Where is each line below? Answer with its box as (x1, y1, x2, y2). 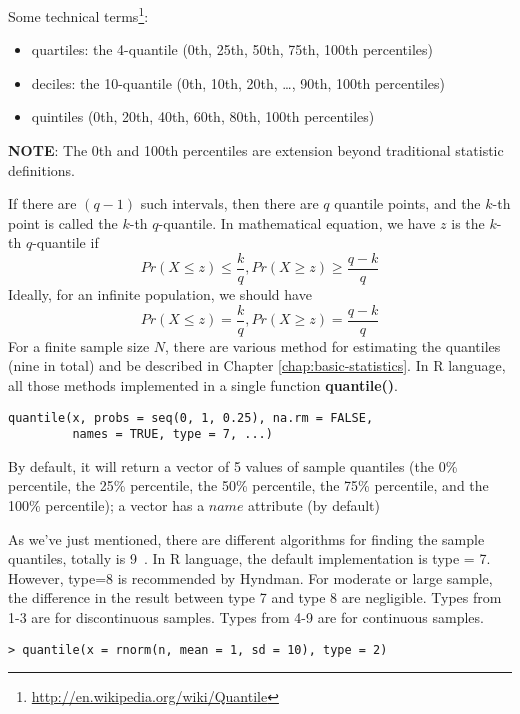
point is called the (8, 212, 118, 233)
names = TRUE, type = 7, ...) (72, 427, 273, 442)
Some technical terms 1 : (8, 3, 149, 26)
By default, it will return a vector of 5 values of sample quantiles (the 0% (8, 455, 458, 476)
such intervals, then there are (140, 193, 319, 214)
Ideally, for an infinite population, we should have (8, 284, 312, 305)
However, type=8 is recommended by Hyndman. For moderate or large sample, (8, 567, 493, 588)
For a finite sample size (8, 335, 150, 356)
